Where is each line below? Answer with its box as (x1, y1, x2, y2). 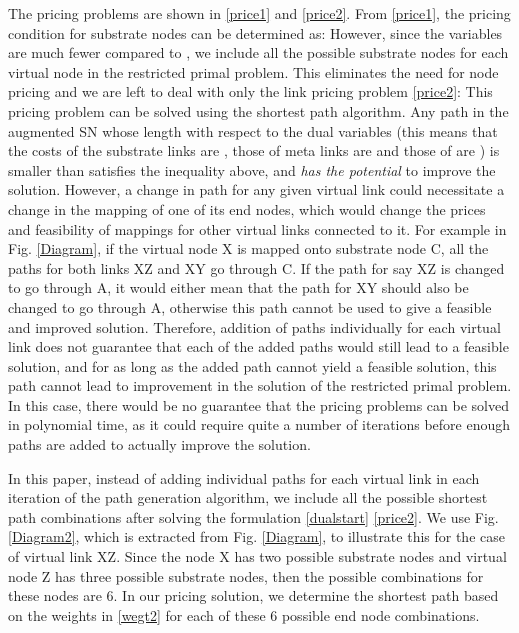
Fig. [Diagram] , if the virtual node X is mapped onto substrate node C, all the (8, 238, 489, 259)
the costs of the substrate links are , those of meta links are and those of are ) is (8, 140, 500, 161)
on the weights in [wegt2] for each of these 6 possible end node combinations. (8, 604, 480, 625)
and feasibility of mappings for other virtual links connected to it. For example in (8, 218, 507, 239)
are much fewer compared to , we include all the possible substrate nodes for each (8, 42, 509, 63)
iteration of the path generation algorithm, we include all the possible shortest (8, 487, 488, 508)
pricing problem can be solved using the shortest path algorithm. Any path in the (8, 100, 509, 121)
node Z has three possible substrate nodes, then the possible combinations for (8, 565, 484, 586)
